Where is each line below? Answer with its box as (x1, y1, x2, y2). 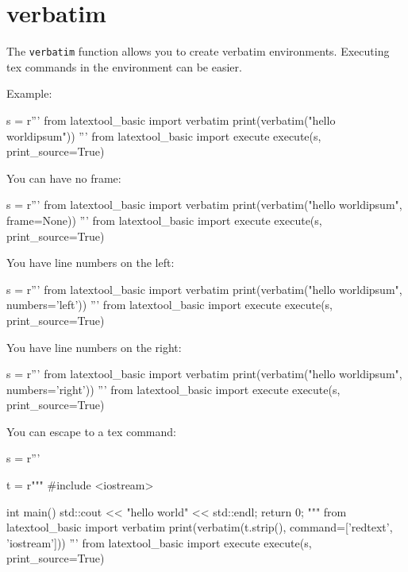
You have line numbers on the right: (6, 338, 182, 355)
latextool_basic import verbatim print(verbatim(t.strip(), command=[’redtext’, (6, 519, 393, 535)
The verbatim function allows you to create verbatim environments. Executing (6, 43, 390, 60)
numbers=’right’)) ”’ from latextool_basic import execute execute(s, (6, 381, 341, 397)
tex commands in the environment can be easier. (6, 58, 242, 75)
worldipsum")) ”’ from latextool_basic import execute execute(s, (6, 127, 321, 144)
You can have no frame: (6, 169, 121, 186)
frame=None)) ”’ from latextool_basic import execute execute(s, (6, 211, 322, 228)
